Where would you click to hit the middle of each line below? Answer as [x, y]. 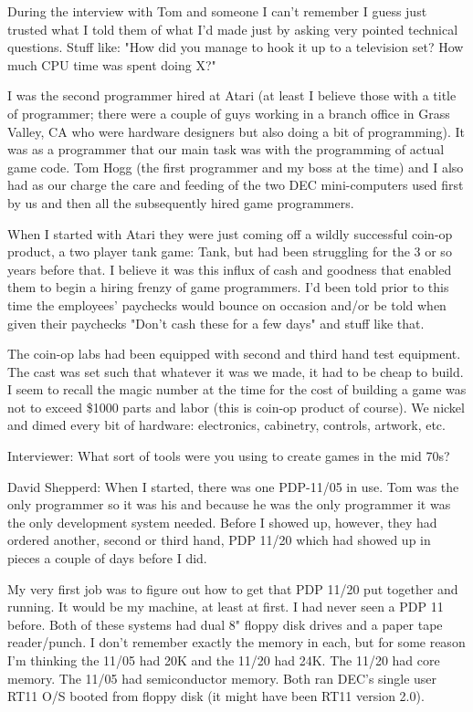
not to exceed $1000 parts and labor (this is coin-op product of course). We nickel [236, 407]
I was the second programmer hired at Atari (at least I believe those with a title [232, 95]
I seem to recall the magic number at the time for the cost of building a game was [237, 389]
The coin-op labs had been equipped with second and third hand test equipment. [234, 354]
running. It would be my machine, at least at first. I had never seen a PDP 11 [226, 607]
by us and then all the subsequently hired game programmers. [181, 202]
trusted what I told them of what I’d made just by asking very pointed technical [233, 29]
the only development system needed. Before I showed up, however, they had [222, 522]
